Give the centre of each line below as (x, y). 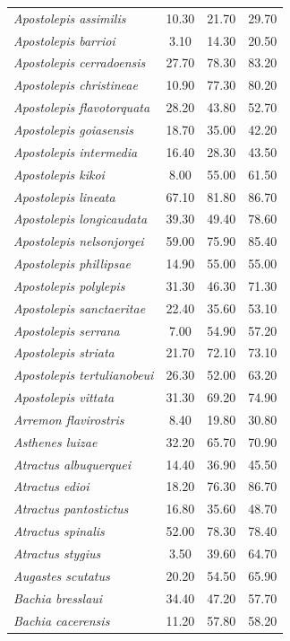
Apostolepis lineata (64, 196)
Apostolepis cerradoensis (80, 62)
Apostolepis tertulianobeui (84, 375)
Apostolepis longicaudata (81, 219)
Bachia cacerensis (62, 620)
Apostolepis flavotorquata (82, 107)
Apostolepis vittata (64, 397)
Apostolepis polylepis (69, 285)
